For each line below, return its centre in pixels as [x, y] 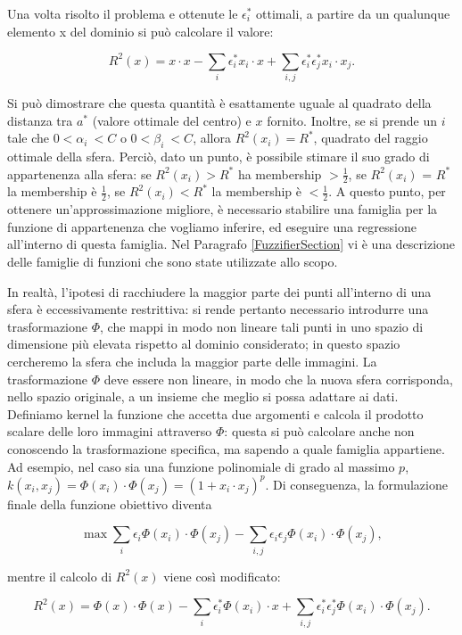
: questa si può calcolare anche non [319, 431]
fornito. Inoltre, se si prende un [352, 120]
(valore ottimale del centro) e [172, 120]
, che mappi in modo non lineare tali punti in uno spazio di [262, 326]
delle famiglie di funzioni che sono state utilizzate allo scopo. [173, 262]
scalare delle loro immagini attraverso [110, 431]
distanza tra [40, 120]
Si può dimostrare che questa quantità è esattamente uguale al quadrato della [219, 103]
